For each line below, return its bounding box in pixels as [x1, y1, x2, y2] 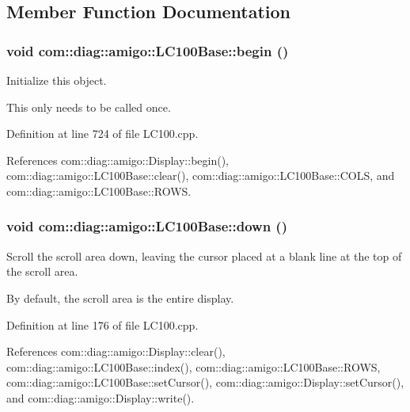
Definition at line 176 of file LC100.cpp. [6, 316, 199, 333]
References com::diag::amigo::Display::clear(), [6, 343, 226, 360]
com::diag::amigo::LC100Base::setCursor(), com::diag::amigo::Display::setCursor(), [6, 374, 404, 391]
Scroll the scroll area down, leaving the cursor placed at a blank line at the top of [6, 247, 402, 264]
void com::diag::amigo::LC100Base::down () [6, 216, 287, 236]
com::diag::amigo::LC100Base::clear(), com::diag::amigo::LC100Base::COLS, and [6, 167, 395, 184]
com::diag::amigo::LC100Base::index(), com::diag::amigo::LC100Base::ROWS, [6, 358, 381, 375]
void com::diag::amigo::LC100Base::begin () [6, 40, 289, 60]
